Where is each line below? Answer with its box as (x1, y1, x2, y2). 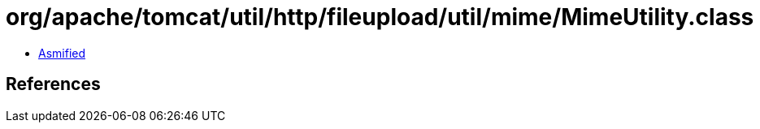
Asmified (38, 45, 86, 60)
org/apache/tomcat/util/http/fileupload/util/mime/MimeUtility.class (6, 3, 754, 31)
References (6, 74, 101, 95)
